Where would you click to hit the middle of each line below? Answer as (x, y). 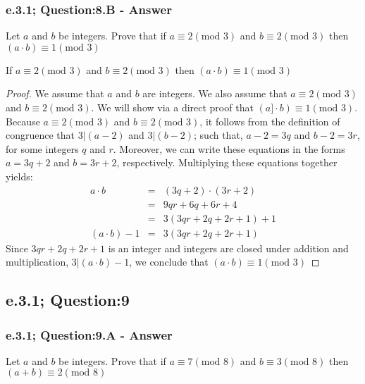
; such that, (218, 135)
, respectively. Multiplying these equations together (227, 162)
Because (23, 121)
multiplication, (37, 262)
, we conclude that (169, 262)
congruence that (41, 135)
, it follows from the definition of (270, 121)
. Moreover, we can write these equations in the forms (229, 148)
